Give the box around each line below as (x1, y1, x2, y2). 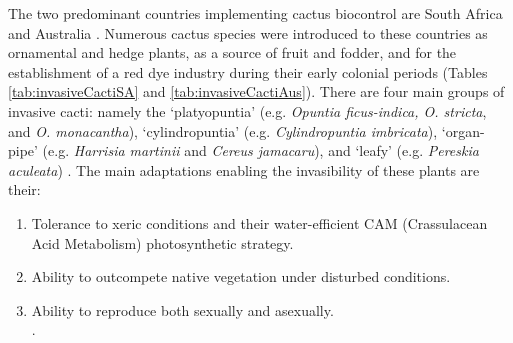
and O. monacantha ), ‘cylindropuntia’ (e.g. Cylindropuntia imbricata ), (8, 120, 438, 141)
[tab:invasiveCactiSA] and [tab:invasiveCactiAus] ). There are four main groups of (8, 81, 505, 102)
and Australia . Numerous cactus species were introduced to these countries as (8, 22, 488, 43)
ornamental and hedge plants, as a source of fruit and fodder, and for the (8, 42, 457, 63)
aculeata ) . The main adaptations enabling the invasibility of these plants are (8, 159, 480, 180)
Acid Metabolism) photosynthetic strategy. (31, 232, 294, 253)
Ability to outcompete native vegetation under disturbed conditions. (31, 266, 451, 287)
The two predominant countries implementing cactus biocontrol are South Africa (8, 3, 503, 23)
